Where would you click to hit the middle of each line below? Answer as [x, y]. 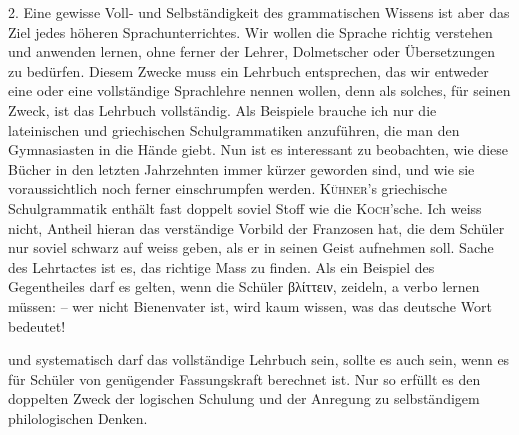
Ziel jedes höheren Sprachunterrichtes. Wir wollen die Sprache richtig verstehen [250, 31]
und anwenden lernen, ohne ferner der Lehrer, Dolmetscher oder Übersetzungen [252, 51]
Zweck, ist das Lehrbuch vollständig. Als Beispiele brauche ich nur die [222, 109]
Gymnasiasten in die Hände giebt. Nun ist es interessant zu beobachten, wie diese [258, 149]
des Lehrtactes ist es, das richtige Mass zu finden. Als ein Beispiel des [221, 266]
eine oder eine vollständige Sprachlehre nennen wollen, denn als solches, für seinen [259, 90]
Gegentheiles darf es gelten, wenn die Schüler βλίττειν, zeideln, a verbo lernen [244, 286]
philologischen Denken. [78, 417]
